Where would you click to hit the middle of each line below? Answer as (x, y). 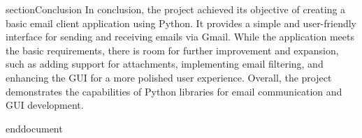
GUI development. (45, 105)
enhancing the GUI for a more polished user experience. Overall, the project (169, 77)
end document (34, 128)
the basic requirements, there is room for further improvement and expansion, (172, 50)
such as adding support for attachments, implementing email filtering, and (165, 64)
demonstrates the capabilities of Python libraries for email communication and (174, 91)
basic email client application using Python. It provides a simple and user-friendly (181, 23)
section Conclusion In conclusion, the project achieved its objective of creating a (176, 9)
